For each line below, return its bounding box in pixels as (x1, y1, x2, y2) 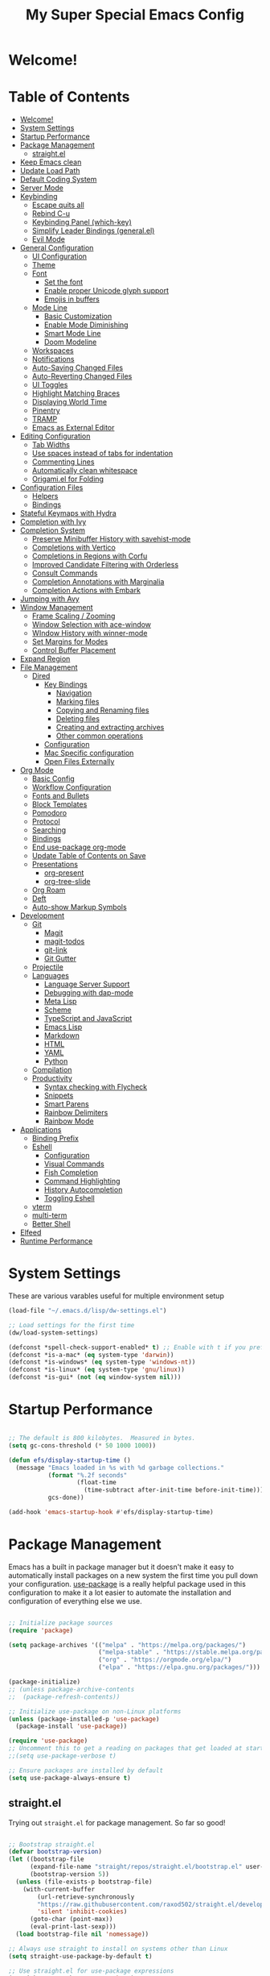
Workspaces (31, 346, 74, 355)
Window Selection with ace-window (31, 620, 151, 629)
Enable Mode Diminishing (43, 320, 129, 330)
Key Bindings (43, 679, 88, 690)
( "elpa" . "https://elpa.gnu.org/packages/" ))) (97, 1663, 261, 1671)
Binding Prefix (31, 1134, 79, 1144)
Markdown (43, 1031, 80, 1040)
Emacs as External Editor (31, 423, 115, 433)
